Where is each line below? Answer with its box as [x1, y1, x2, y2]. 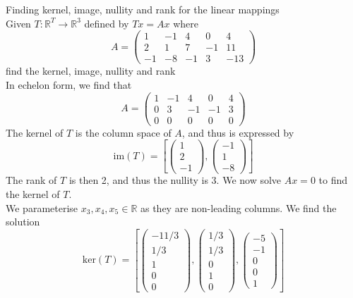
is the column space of [75, 125, 172, 139]
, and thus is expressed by [181, 125, 294, 139]
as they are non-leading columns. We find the [140, 200, 337, 215]
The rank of [6, 173, 57, 187]
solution [6, 214, 40, 229]
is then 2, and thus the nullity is [68, 173, 208, 187]
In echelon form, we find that [6, 77, 132, 92]
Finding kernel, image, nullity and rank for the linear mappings [6, 2, 280, 16]
